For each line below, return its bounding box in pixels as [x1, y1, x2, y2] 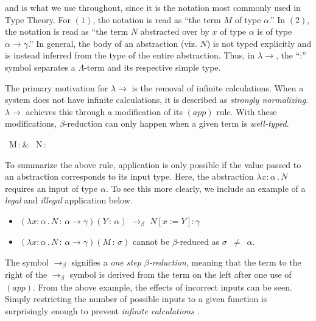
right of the [5, 268, 47, 281]
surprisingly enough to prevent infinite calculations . [5, 305, 200, 317]
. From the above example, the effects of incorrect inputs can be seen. [32, 280, 292, 293]
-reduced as [177, 235, 220, 248]
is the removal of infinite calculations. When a [132, 81, 304, 94]
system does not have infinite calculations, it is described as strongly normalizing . [5, 93, 309, 106]
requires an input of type [5, 182, 98, 194]
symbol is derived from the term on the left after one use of [69, 268, 292, 281]
